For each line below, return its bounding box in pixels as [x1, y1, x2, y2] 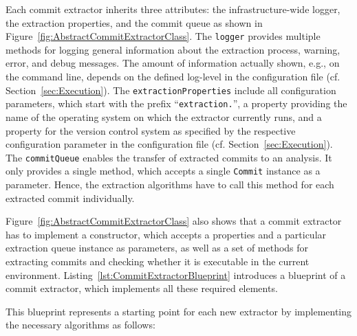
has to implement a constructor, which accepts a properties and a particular [6, 227, 327, 241]
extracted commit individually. [6, 190, 135, 205]
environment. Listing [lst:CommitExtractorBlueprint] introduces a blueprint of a [6, 267, 346, 282]
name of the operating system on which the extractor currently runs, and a [6, 109, 322, 124]
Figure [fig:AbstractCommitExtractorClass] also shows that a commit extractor [6, 214, 342, 228]
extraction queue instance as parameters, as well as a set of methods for [6, 240, 309, 255]
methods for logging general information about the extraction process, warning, [6, 42, 340, 56]
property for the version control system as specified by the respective [6, 123, 296, 137]
